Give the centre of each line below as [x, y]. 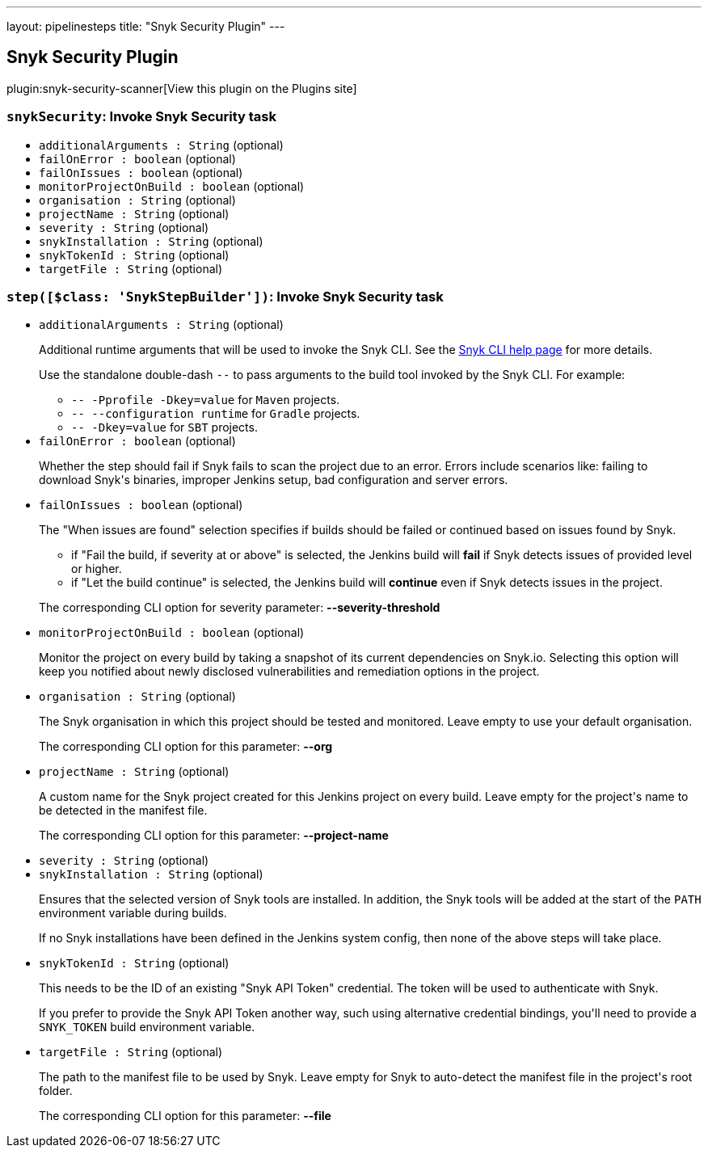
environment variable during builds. [133, 913]
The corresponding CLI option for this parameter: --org [186, 747]
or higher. [97, 569]
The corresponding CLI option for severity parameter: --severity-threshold [240, 608]
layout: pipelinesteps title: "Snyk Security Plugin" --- [146, 26]
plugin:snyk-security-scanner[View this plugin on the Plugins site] [182, 88]
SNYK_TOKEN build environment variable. [147, 1027]
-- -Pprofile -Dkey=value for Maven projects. [206, 400]
